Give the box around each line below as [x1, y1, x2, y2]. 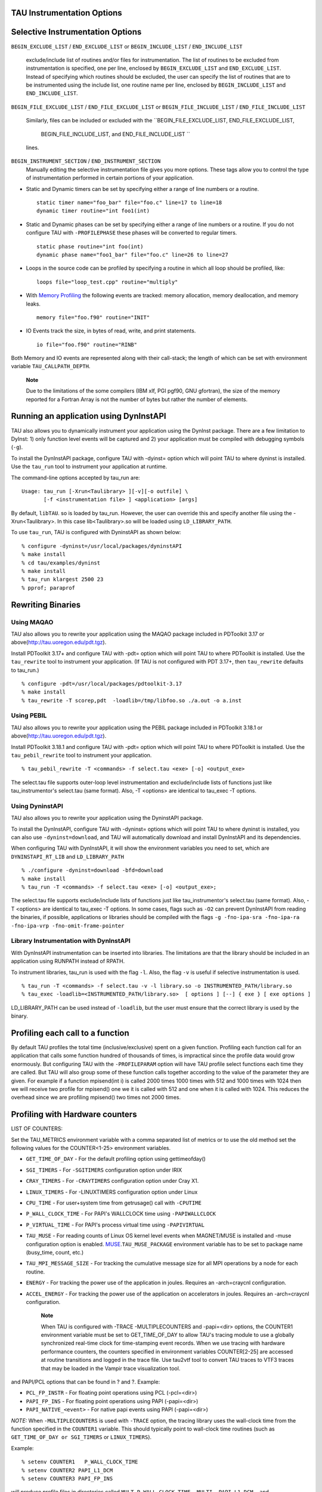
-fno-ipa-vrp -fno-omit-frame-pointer [11, 922, 125, 929]
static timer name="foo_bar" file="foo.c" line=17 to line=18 [36, 199, 222, 206]
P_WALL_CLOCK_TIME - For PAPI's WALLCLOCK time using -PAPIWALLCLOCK [26, 1210, 216, 1217]
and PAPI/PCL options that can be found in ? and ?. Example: [11, 1379, 160, 1386]
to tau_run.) [11, 666, 39, 674]
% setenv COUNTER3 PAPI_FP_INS [21, 1475, 113, 1482]
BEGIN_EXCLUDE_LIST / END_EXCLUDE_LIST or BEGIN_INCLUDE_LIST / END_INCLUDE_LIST [11, 42, 243, 50]
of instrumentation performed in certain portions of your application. [26, 174, 194, 181]
